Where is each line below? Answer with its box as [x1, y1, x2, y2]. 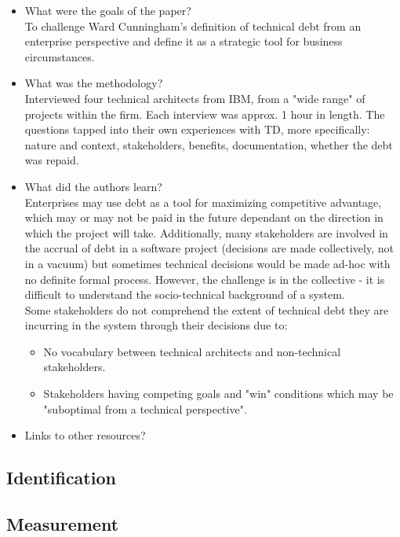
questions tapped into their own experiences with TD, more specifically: [24, 121, 370, 138]
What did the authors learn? [24, 178, 162, 194]
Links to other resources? [24, 427, 146, 443]
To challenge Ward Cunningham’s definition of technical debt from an [24, 17, 362, 34]
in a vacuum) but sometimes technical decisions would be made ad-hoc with [24, 255, 391, 271]
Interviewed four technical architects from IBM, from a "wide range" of [24, 90, 365, 106]
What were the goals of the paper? [24, 2, 191, 18]
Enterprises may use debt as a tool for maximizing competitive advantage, [24, 193, 382, 210]
